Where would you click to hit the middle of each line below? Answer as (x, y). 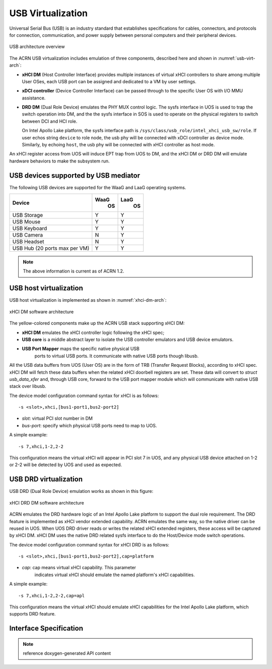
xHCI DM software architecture (42, 312)
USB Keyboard (30, 229)
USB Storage (27, 215)
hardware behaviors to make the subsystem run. (60, 161)
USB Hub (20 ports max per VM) (51, 248)
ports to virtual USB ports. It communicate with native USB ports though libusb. (117, 356)
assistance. (34, 98)
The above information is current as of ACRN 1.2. (74, 271)
